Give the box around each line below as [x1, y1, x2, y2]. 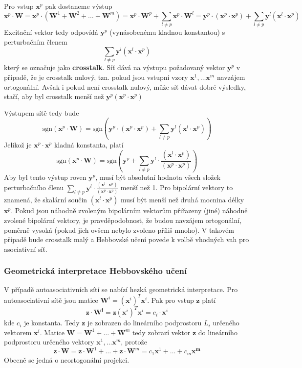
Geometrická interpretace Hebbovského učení [4, 265, 187, 277]
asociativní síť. [4, 244, 47, 254]
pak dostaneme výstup [45, 1, 112, 11]
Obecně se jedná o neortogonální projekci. [4, 354, 129, 365]
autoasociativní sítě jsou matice [4, 294, 98, 305]
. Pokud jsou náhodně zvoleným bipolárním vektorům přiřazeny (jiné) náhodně [11, 205, 248, 216]
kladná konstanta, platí [54, 140, 124, 150]
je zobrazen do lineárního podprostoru [87, 318, 202, 328]
